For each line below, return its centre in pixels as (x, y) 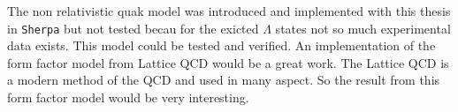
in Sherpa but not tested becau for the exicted (133, 28)
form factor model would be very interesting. (128, 97)
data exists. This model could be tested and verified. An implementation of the (221, 45)
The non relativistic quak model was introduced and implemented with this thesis (229, 11)
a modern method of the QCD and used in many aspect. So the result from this (224, 80)
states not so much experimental (363, 28)
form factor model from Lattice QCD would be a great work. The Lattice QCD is (228, 62)
